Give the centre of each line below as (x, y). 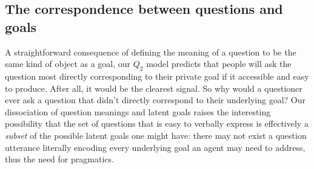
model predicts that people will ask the (219, 64)
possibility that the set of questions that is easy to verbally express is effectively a (157, 123)
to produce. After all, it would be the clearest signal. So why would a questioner (154, 88)
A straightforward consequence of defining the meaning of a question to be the (151, 52)
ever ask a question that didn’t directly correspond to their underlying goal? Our (155, 100)
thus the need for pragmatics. (59, 159)
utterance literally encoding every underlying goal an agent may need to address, (155, 147)
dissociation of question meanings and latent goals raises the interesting (138, 111)
